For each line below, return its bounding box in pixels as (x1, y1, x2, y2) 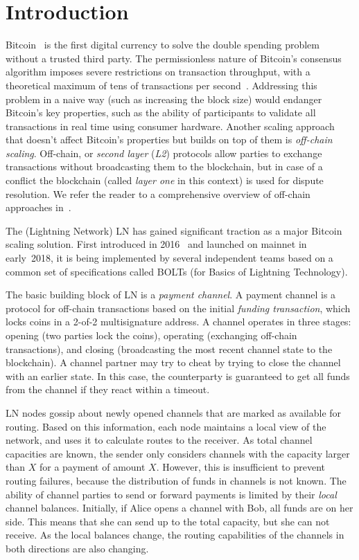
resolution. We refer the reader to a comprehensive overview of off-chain (6, 186, 310, 201)
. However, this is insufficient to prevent (156, 460, 326, 474)
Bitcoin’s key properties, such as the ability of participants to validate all (6, 105, 316, 120)
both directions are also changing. (6, 541, 149, 555)
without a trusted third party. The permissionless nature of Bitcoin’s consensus (6, 51, 342, 65)
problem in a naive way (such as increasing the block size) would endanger (6, 91, 322, 106)
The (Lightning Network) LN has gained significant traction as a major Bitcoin (6, 223, 342, 237)
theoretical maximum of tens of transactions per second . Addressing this (6, 78, 317, 92)
